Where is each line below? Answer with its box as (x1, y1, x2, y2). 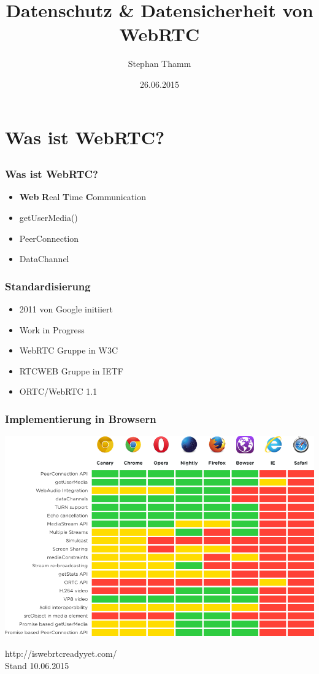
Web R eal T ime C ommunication (19, 190, 146, 203)
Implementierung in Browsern (5, 411, 156, 426)
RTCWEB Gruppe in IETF (19, 364, 123, 377)
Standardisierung (5, 278, 91, 293)
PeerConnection (19, 231, 79, 244)
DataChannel (19, 252, 69, 265)
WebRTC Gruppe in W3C (19, 344, 118, 357)
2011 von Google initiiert (19, 302, 113, 315)
